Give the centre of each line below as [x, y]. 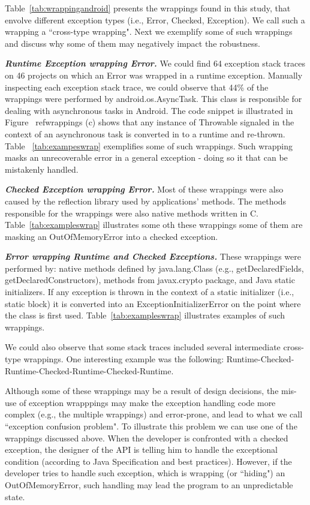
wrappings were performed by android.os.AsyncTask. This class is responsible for [154, 99]
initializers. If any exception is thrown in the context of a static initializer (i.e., [150, 292]
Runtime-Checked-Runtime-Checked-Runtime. [89, 370]
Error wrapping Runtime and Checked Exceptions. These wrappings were [153, 256]
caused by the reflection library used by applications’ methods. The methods [146, 201]
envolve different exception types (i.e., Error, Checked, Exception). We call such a [155, 19]
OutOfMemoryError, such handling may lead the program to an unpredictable [149, 484]
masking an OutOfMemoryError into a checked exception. [112, 236]
